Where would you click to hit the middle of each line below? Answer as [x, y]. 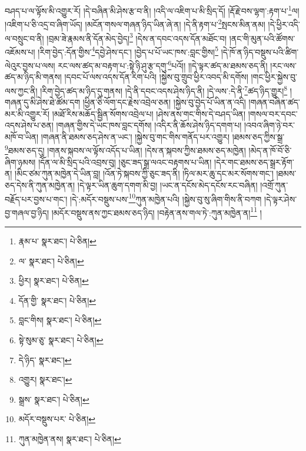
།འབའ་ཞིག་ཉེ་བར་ [269, 125]
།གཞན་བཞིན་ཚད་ [274, 102]
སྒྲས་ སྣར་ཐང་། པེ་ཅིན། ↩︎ [54, 399]
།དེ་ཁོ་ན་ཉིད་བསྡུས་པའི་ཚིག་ [260, 52]
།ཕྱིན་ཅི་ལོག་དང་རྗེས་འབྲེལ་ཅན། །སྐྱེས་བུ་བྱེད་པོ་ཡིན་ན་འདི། [164, 102]
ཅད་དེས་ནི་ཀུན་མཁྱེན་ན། [40, 185]
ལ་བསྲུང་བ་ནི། [24, 38]
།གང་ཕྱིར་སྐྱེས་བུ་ [274, 77]
